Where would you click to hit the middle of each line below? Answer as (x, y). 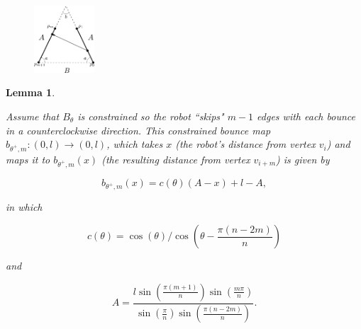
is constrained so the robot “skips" (151, 116)
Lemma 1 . (30, 92)
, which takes (135, 144)
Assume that (33, 116)
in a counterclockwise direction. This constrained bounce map (138, 130)
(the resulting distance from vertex (176, 159)
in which (24, 207)
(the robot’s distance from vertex (245, 144)
